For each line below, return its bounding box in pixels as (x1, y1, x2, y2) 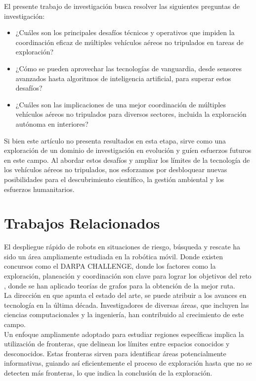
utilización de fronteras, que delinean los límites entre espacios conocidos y (4, 338, 230, 349)
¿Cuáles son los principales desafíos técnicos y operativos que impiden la (15, 27, 235, 38)
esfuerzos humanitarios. (4, 184, 75, 194)
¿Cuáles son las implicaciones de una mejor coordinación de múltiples (15, 99, 226, 109)
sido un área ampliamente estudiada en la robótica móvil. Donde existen (4, 251, 223, 261)
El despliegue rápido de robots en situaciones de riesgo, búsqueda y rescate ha (4, 241, 241, 252)
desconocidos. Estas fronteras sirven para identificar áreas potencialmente (4, 348, 226, 358)
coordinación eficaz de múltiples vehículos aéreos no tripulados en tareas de (15, 37, 244, 47)
